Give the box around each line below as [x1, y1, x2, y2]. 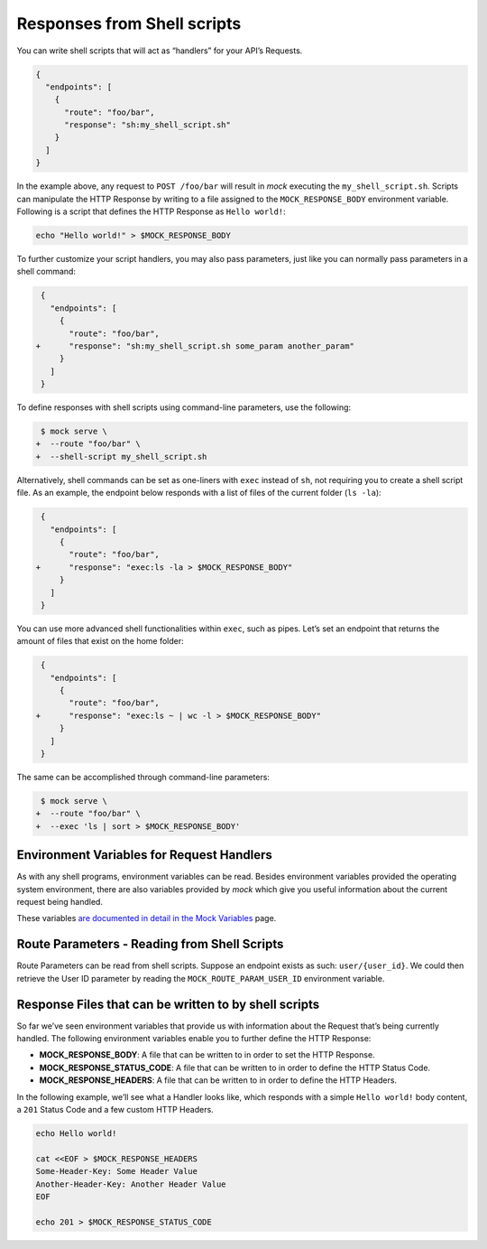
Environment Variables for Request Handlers [16, 847, 272, 862]
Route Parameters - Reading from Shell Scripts [16, 937, 284, 952]
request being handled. [16, 897, 104, 908]
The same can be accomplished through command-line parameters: [16, 772, 271, 783]
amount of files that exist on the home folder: [16, 636, 184, 647]
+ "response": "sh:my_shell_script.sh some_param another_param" [35, 340, 355, 351]
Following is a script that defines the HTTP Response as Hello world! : [16, 206, 286, 217]
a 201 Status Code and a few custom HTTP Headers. [16, 1105, 214, 1115]
